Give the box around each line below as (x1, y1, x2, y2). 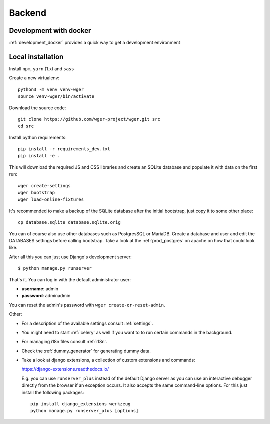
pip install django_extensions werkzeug (30, 401, 131, 407)
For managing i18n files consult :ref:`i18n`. (21, 339, 107, 345)
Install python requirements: (9, 134, 67, 140)
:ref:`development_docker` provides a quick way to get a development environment (9, 40, 181, 46)
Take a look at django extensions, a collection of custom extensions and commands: (21, 357, 195, 363)
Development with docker (9, 26, 91, 35)
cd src (18, 123, 34, 129)
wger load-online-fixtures (18, 197, 84, 202)
